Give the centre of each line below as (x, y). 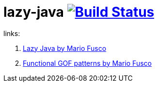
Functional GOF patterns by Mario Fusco (87, 63)
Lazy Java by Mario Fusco (65, 48)
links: (12, 33)
